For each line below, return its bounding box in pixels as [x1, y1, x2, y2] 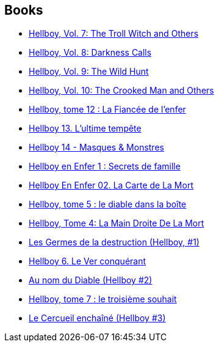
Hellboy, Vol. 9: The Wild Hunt [29, 66, 149, 77]
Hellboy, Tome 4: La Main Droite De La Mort [29, 218, 204, 229]
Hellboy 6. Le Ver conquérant [29, 256, 146, 267]
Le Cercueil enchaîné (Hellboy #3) [29, 313, 166, 324]
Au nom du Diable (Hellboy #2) [29, 275, 153, 286]
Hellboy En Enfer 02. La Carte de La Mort [29, 180, 193, 191]
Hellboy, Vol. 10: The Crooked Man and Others [29, 85, 214, 96]
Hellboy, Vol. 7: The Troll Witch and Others [29, 28, 199, 39]
